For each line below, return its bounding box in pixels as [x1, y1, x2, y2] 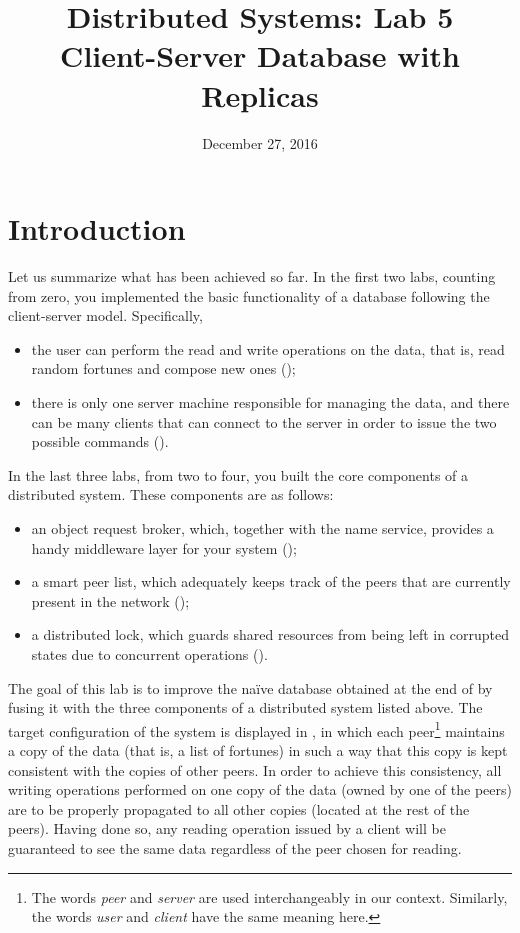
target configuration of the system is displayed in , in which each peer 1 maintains [8, 717, 505, 741]
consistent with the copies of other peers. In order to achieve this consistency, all [8, 759, 502, 780]
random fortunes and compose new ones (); [31, 358, 296, 379]
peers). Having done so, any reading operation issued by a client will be [8, 818, 446, 839]
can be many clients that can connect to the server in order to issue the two [31, 411, 497, 432]
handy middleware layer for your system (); [31, 537, 297, 558]
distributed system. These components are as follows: [8, 484, 334, 505]
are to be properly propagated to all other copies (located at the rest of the [8, 798, 470, 819]
